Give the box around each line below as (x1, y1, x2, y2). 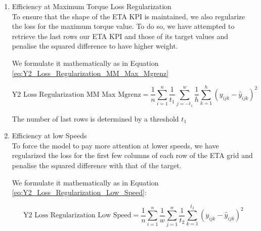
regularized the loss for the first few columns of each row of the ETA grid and (12, 150, 253, 161)
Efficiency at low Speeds (12, 130, 87, 141)
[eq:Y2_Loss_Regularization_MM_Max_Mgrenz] (12, 67, 169, 78)
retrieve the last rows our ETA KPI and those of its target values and (12, 30, 228, 41)
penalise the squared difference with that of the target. (12, 160, 182, 171)
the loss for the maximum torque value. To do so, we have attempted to (12, 21, 235, 31)
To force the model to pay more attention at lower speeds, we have (12, 140, 219, 150)
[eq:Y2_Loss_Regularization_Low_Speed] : (12, 187, 147, 198)
